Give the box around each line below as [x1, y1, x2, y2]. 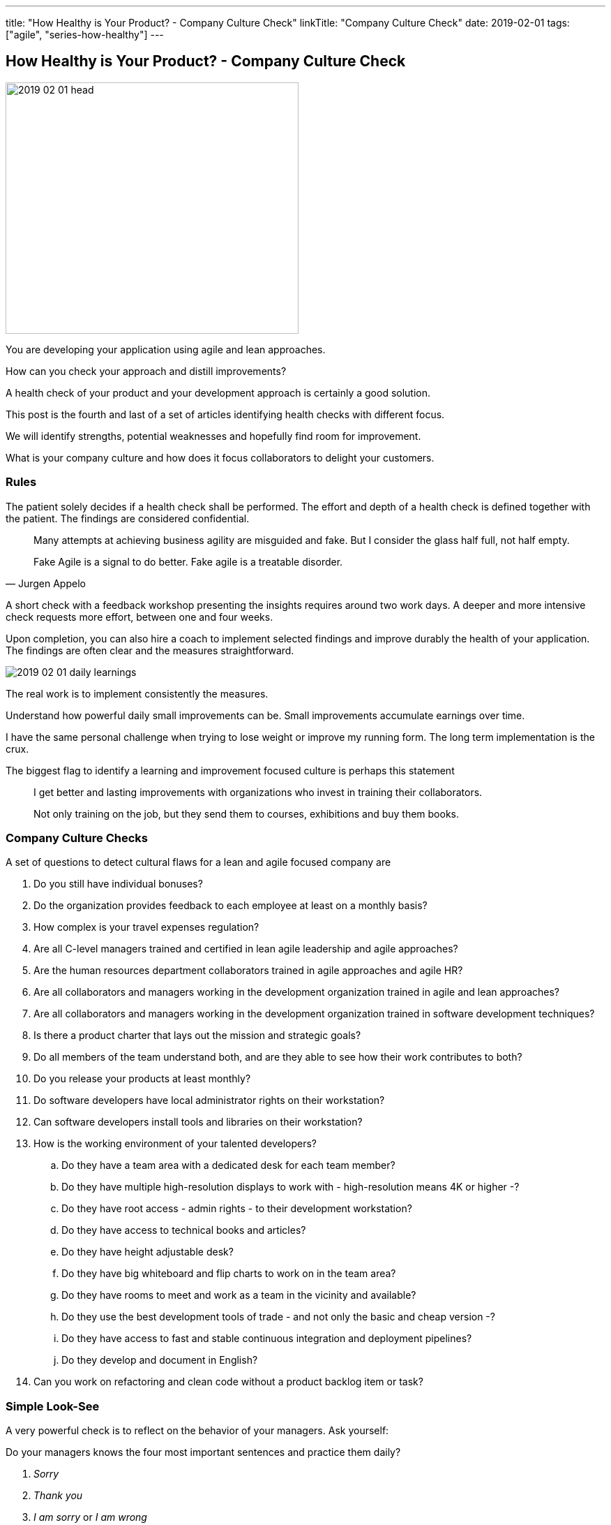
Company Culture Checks [6, 830, 148, 845]
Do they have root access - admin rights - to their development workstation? [61, 1202, 412, 1215]
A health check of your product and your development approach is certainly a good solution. [6, 386, 431, 399]
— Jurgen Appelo [6, 577, 86, 589]
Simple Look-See [6, 1399, 100, 1413]
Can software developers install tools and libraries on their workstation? [33, 1116, 363, 1128]
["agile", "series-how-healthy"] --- [6, 29, 164, 40]
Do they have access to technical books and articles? [61, 1224, 306, 1237]
